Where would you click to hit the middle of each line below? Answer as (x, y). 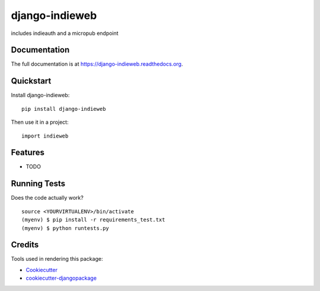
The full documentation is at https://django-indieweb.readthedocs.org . (97, 64)
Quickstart (31, 81)
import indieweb (45, 136)
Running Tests (38, 184)
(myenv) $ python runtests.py (65, 228)
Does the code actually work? (47, 198)
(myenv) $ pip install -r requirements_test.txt (93, 220)
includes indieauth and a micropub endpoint (65, 33)
